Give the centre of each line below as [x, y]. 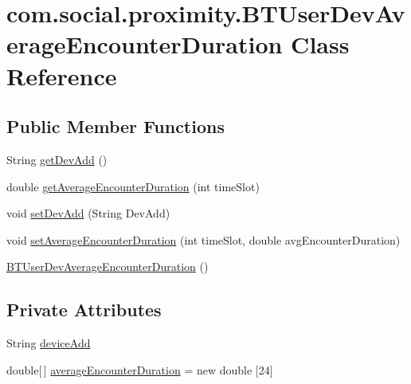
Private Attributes [84, 310]
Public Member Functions [115, 126]
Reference [62, 75]
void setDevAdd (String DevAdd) [88, 213]
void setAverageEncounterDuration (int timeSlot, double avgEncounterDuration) [204, 239]
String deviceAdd [49, 343]
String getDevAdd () [57, 159]
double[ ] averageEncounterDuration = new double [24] [140, 369]
